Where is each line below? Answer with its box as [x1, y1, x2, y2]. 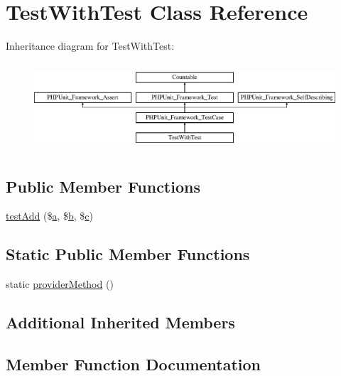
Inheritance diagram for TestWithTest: [6, 38, 175, 53]
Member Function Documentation [6, 353, 261, 375]
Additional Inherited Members [6, 311, 235, 333]
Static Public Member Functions [6, 243, 250, 265]
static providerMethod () [6, 276, 114, 291]
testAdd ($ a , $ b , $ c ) [6, 208, 94, 223]
